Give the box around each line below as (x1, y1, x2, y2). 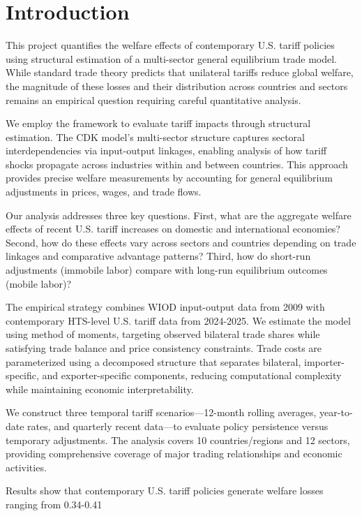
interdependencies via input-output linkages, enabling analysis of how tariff (6, 143, 327, 158)
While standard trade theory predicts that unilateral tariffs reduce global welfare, (6, 65, 354, 80)
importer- (303, 354, 345, 369)
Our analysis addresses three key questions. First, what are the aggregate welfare (6, 207, 352, 222)
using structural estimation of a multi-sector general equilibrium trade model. (6, 51, 338, 66)
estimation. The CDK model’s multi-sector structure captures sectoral (6, 129, 305, 144)
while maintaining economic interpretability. (6, 381, 194, 396)
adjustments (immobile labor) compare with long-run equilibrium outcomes (6, 263, 328, 277)
